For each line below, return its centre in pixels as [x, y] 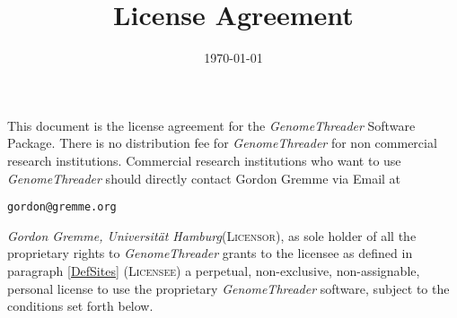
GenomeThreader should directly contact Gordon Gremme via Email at [204, 178]
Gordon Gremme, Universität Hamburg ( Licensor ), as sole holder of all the [212, 235]
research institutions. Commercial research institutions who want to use [204, 160]
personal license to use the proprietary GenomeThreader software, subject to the [228, 288]
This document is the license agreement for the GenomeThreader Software [211, 125]
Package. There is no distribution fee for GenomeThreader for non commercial [222, 143]
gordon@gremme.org [62, 207]
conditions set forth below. [80, 306]
